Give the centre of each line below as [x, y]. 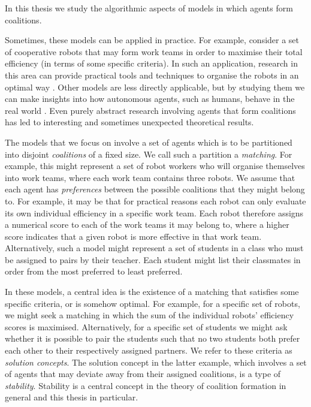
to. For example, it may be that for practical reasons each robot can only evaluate [155, 201]
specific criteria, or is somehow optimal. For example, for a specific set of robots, [153, 303]
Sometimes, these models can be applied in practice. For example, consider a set [152, 40]
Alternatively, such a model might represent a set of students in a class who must [154, 248]
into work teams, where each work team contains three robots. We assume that [150, 177]
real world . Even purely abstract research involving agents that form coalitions [150, 110]
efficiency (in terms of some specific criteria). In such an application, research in [151, 63]
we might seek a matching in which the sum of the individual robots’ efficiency [150, 315]
